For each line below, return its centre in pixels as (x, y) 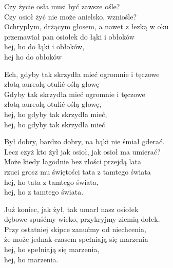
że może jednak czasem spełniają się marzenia (76, 239)
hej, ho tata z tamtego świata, (51, 181)
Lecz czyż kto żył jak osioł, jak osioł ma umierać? (82, 151)
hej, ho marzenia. (31, 259)
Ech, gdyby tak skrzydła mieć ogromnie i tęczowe (82, 74)
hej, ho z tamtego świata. (44, 192)
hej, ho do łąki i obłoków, (44, 46)
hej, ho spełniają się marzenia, (52, 249)
